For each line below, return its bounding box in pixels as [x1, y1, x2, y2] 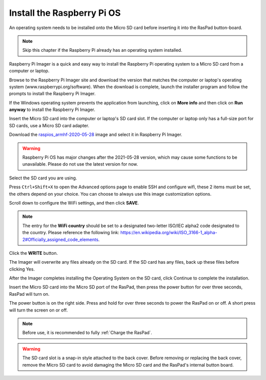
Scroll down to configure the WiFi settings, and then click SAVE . [9, 200, 139, 206]
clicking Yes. [9, 266, 35, 272]
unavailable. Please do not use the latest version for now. [22, 161, 138, 167]
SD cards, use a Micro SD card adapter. [9, 122, 90, 128]
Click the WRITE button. [9, 250, 58, 256]
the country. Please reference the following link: [22, 230, 120, 236]
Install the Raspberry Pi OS [9, 7, 121, 18]
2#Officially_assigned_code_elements [22, 237, 99, 242]
